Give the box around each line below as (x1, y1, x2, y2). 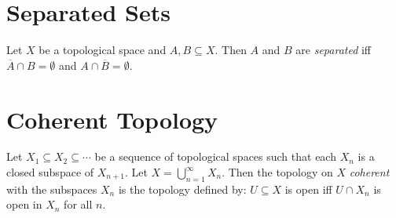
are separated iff (295, 42, 372, 58)
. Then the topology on (222, 164, 333, 180)
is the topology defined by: (118, 180, 247, 197)
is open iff (284, 180, 332, 197)
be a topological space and (38, 42, 167, 58)
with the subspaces (6, 180, 97, 197)
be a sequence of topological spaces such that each (94, 148, 336, 165)
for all (64, 196, 93, 213)
